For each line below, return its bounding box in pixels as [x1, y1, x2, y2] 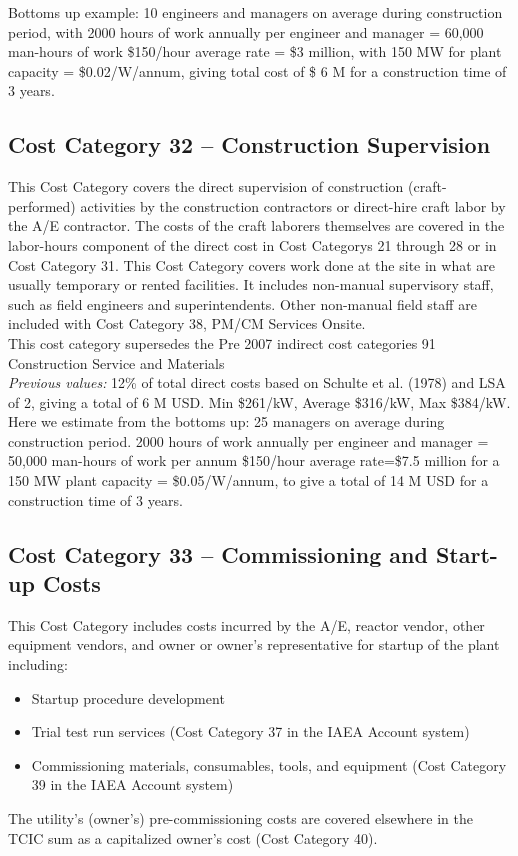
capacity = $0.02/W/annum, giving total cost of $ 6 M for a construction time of [8, 60, 507, 81]
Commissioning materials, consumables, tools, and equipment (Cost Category [31, 754, 507, 775]
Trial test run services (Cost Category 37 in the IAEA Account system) [31, 721, 470, 742]
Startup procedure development [31, 687, 225, 708]
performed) [8, 195, 76, 216]
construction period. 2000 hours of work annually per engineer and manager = [8, 430, 489, 451]
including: [8, 654, 68, 675]
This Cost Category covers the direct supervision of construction [8, 176, 404, 197]
